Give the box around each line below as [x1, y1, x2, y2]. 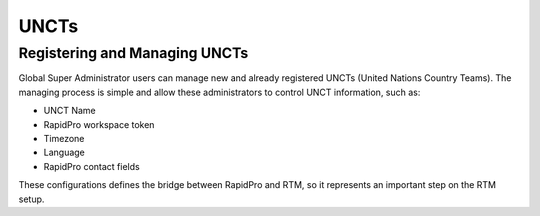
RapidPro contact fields [43, 160, 140, 172]
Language [43, 146, 85, 159]
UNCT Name [43, 105, 97, 117]
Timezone [43, 132, 85, 144]
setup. [18, 193, 45, 205]
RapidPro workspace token [43, 118, 155, 130]
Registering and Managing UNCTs [18, 44, 249, 62]
